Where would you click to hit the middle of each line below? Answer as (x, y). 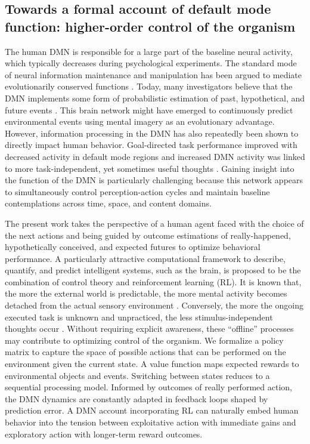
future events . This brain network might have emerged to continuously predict (149, 110)
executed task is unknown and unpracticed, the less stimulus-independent (139, 317)
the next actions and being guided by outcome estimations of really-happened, (148, 235)
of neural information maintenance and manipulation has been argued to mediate (154, 74)
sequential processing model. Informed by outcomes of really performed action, (148, 387)
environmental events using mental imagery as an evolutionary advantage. (140, 121)
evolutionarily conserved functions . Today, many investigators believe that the (149, 86)
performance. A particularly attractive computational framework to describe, (145, 258)
